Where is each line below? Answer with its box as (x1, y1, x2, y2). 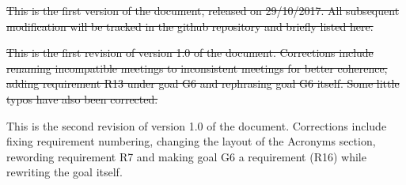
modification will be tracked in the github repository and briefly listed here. (6, 17, 374, 34)
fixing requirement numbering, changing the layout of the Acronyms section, (6, 133, 376, 149)
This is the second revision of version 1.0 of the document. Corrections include (6, 117, 387, 134)
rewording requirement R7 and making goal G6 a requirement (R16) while (6, 148, 366, 164)
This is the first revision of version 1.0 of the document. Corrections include (6, 44, 374, 61)
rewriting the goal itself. (6, 164, 123, 180)
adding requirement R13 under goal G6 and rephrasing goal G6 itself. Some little (6, 75, 400, 92)
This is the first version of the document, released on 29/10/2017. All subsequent (6, 2, 400, 18)
